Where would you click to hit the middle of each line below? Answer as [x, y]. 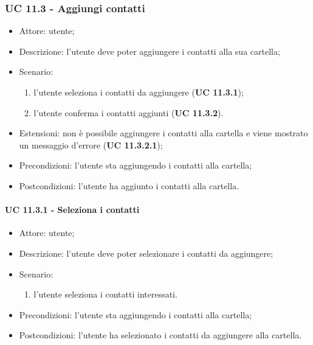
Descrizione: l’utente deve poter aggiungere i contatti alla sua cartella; [150, 51]
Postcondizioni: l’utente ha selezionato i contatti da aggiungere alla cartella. [160, 335]
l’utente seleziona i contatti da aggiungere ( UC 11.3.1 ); [139, 92]
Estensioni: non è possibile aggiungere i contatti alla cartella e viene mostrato [163, 133]
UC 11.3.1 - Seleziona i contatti [72, 210]
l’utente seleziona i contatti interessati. [105, 294]
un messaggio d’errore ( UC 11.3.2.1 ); [91, 145]
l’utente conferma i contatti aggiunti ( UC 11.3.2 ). [129, 112]
